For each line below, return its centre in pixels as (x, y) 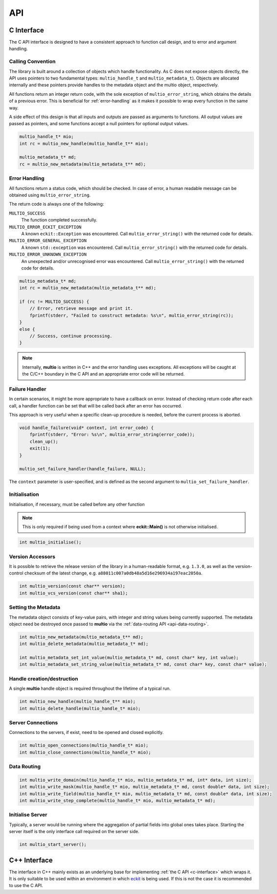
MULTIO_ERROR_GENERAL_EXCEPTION (48, 241)
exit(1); (40, 448)
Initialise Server (28, 815)
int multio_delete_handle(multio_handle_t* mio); (80, 708)
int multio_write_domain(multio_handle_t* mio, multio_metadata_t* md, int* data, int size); (136, 780)
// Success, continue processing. (71, 336)
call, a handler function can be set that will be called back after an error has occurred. (95, 406)
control (16, 573)
